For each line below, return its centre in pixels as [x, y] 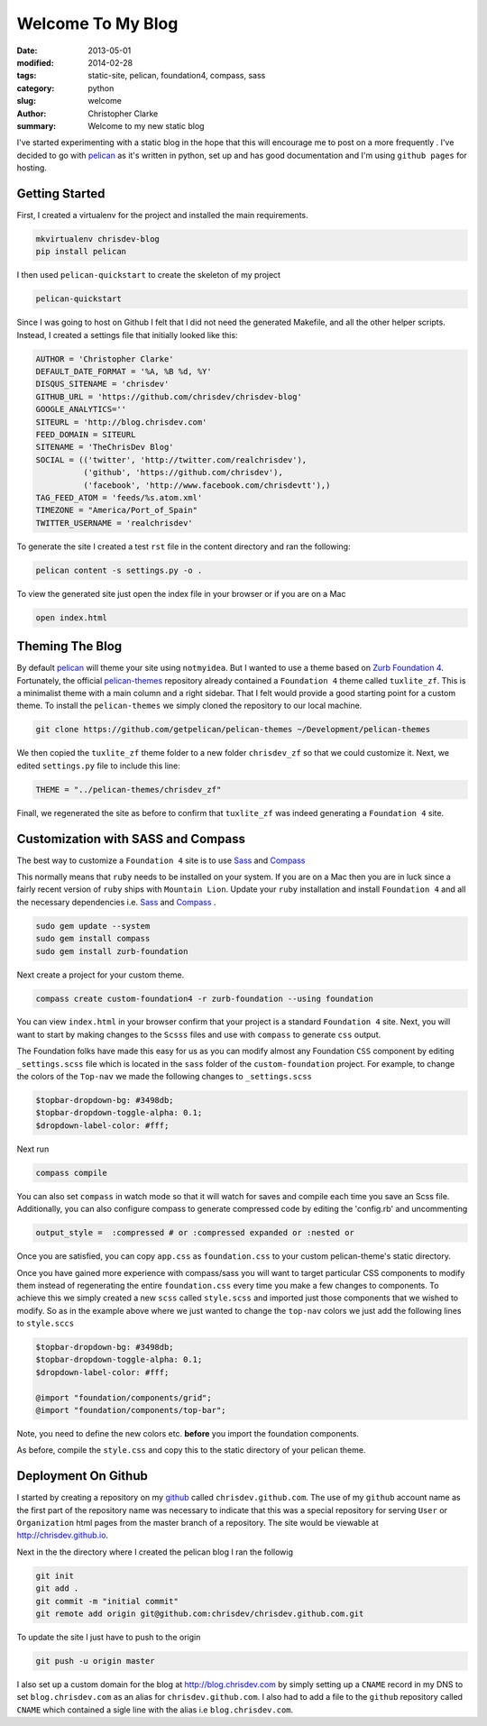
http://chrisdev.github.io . [62, 1535]
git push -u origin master [95, 1661]
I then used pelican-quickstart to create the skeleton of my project [149, 275]
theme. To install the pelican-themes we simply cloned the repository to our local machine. [189, 706]
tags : [27, 76]
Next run [33, 1149]
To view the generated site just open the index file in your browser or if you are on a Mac [181, 593]
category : [36, 88]
